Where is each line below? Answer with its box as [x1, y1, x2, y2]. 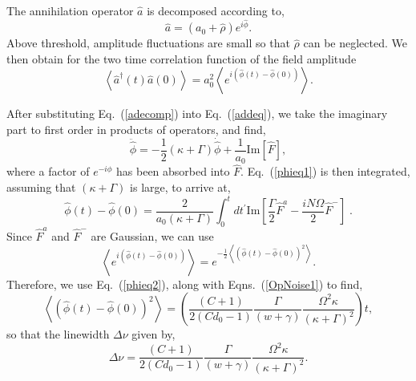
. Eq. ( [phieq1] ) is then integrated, [240, 163, 410, 180]
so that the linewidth [6, 326, 110, 342]
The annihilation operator [6, 2, 134, 18]
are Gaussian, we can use [91, 227, 214, 244]
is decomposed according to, [147, 2, 285, 18]
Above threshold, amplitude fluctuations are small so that [6, 34, 290, 51]
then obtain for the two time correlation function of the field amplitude [6, 50, 357, 67]
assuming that [6, 178, 76, 195]
